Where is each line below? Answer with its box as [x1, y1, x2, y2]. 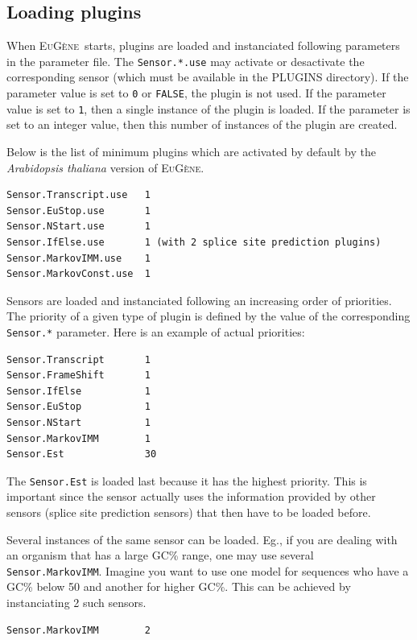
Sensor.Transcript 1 [6, 353, 151, 365]
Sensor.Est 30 [6, 448, 157, 460]
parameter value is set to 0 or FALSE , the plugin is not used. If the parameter [6, 85, 386, 101]
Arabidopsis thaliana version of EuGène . [6, 159, 204, 175]
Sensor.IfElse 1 [6, 385, 151, 397]
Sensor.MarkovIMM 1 [6, 432, 151, 444]
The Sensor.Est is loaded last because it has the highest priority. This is [6, 472, 367, 489]
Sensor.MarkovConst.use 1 [6, 268, 151, 280]
